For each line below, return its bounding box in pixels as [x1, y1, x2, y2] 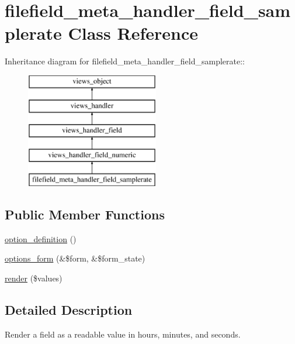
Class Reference [68, 21, 198, 45]
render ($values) [5, 271, 63, 284]
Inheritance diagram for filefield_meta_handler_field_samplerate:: [5, 55, 245, 67]
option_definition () [5, 232, 77, 245]
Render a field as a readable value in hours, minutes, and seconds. [5, 328, 241, 340]
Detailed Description [5, 300, 133, 318]
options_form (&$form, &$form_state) [5, 252, 145, 264]
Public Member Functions [5, 205, 165, 223]
